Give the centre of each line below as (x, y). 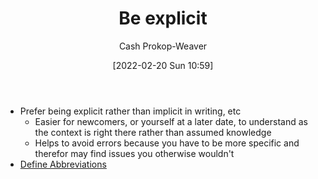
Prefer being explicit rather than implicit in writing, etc (130, 111)
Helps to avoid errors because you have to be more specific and (167, 143)
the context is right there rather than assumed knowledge (153, 132)
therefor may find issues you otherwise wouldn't (134, 153)
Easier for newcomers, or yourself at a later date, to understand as (171, 121)
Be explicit (163, 18)
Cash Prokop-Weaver (163, 46)
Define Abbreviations (63, 164)
